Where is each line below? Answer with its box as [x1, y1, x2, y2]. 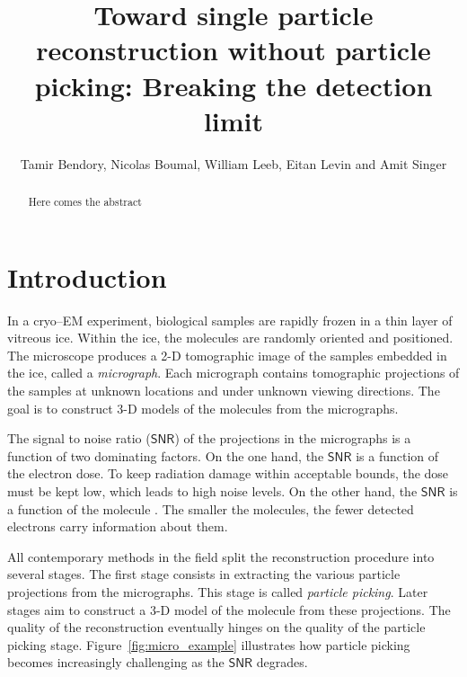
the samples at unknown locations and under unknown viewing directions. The [7, 381, 440, 400]
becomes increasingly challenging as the [7, 653, 225, 672]
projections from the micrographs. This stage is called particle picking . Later [7, 582, 428, 601]
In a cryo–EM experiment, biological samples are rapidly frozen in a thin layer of [7, 310, 453, 329]
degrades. [256, 653, 308, 672]
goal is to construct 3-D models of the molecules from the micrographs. [7, 398, 399, 417]
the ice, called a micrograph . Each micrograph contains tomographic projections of [7, 363, 460, 382]
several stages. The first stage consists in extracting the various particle [7, 565, 401, 583]
